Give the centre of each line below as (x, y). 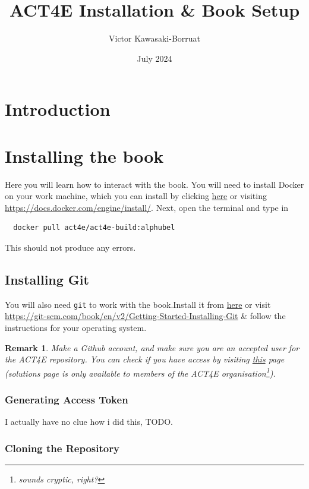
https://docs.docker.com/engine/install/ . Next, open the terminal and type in (147, 207)
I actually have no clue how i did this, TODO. (89, 422)
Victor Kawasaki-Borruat (154, 38)
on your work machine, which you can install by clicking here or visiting (136, 196)
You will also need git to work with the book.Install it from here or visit (138, 304)
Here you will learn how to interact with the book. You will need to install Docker (154, 184)
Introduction (58, 109)
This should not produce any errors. (70, 247)
